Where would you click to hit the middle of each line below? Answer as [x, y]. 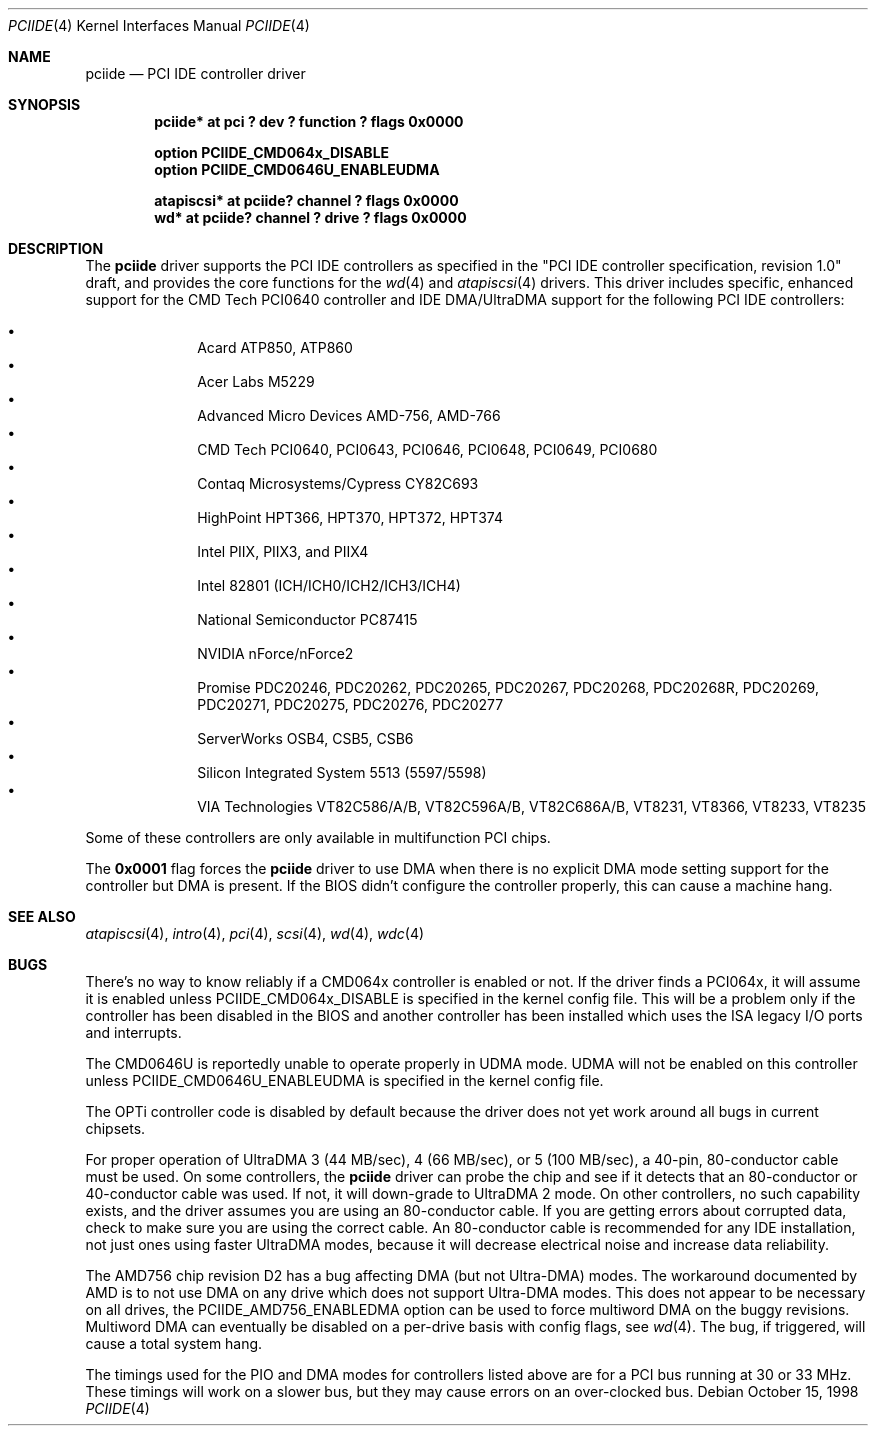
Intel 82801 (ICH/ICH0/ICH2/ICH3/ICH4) [329, 585]
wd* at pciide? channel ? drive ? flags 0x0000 [310, 217]
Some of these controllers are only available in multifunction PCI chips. [318, 837]
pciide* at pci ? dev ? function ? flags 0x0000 [309, 121]
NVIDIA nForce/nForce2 [275, 653]
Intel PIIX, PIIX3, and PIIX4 [283, 551]
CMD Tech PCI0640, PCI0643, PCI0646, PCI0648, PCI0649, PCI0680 [427, 449]
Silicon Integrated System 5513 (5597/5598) [342, 772]
